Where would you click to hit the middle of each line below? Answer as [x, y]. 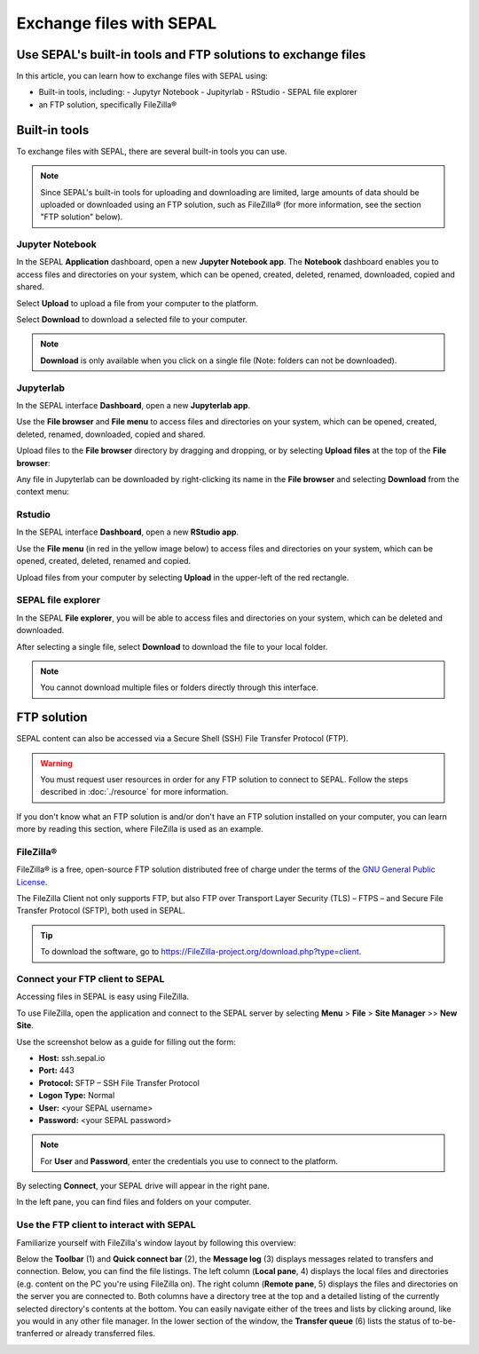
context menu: [43, 492]
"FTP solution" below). [82, 217]
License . [32, 882]
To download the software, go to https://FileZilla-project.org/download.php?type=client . [201, 952]
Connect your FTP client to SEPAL [90, 979]
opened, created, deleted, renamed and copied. [103, 561]
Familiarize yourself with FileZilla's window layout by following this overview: [156, 1242]
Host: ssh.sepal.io [72, 1057]
